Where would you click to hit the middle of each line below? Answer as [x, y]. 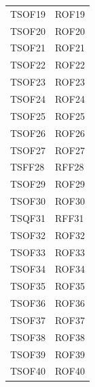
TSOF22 [28, 65]
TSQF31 [28, 217]
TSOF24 [28, 98]
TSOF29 [28, 184]
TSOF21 [28, 48]
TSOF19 [28, 13]
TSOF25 [28, 115]
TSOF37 [28, 320]
